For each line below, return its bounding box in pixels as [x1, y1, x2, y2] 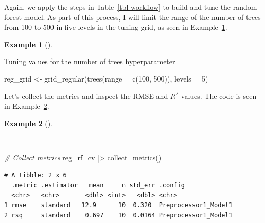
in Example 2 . [4, 100, 49, 111]
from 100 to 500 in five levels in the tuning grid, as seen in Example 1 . [4, 22, 227, 32]
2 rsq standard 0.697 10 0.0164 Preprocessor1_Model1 [4, 211, 233, 219]
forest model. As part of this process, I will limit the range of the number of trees [4, 11, 261, 22]
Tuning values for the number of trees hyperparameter [4, 56, 175, 67]
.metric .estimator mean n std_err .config [11, 181, 185, 189]
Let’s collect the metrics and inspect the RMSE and [4, 90, 168, 101]
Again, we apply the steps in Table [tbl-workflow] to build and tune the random [4, 2, 257, 12]
